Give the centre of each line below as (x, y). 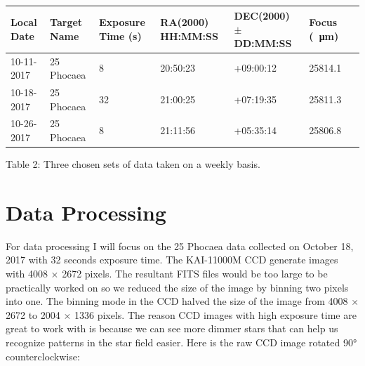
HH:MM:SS (189, 35)
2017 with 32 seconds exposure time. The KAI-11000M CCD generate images (172, 260)
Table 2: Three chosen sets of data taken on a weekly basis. (133, 164)
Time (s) (120, 35)
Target (66, 22)
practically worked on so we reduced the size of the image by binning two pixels (177, 287)
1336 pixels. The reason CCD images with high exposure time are (215, 314)
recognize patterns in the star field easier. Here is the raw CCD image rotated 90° (181, 342)
